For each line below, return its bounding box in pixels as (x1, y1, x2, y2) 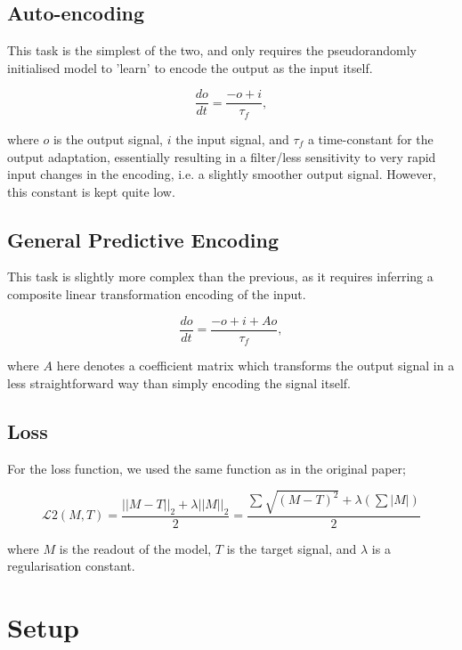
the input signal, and (175, 129, 289, 148)
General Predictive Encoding (7, 225, 280, 253)
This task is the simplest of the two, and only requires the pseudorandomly (7, 41, 417, 60)
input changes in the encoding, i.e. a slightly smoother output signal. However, (7, 165, 436, 183)
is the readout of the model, (59, 539, 212, 557)
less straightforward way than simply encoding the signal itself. (7, 373, 351, 392)
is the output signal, (53, 129, 164, 148)
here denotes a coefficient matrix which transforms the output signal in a (56, 356, 455, 375)
